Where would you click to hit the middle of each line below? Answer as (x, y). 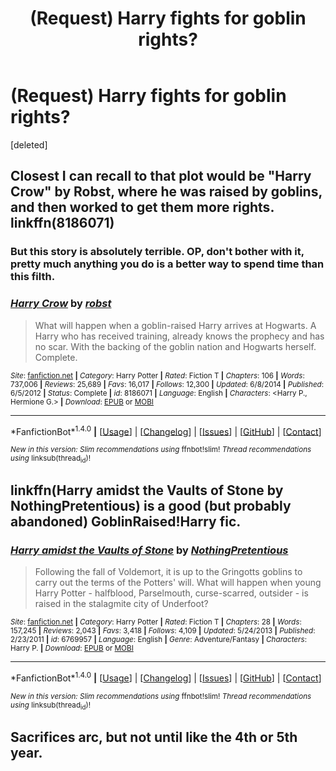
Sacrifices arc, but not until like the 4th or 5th (154, 737)
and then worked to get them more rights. (142, 207)
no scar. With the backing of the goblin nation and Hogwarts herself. (175, 346)
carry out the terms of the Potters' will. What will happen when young (178, 583)
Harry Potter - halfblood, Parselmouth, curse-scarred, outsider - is (171, 593)
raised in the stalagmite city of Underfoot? (121, 604)
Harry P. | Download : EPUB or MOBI (72, 648)
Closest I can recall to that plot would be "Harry (161, 176)
